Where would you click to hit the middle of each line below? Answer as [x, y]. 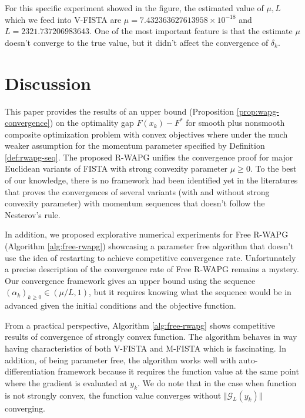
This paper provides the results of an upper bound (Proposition [120, 111]
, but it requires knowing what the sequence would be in [190, 292]
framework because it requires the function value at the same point [178, 371]
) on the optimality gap [92, 123]
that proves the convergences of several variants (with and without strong [137, 191]
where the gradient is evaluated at [66, 382]
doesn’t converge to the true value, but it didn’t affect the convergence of [137, 42]
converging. [25, 408]
